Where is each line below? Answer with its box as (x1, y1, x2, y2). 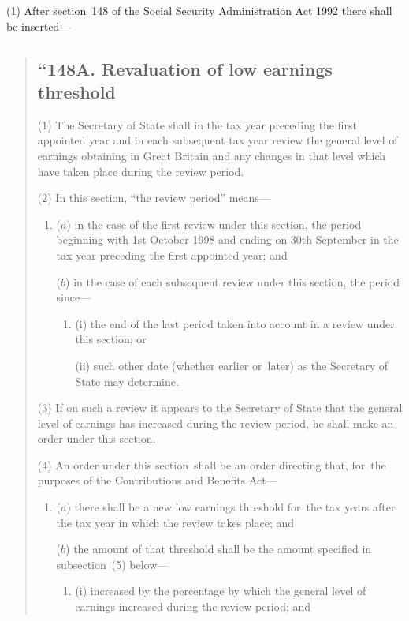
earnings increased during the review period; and (75, 598, 311, 615)
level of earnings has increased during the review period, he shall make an (37, 414, 394, 431)
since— (56, 289, 91, 305)
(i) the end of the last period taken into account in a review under (75, 315, 395, 331)
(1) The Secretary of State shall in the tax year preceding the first (37, 116, 357, 133)
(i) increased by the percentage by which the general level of (75, 582, 366, 599)
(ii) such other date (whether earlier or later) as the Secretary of (75, 357, 389, 373)
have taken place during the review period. (37, 163, 244, 179)
